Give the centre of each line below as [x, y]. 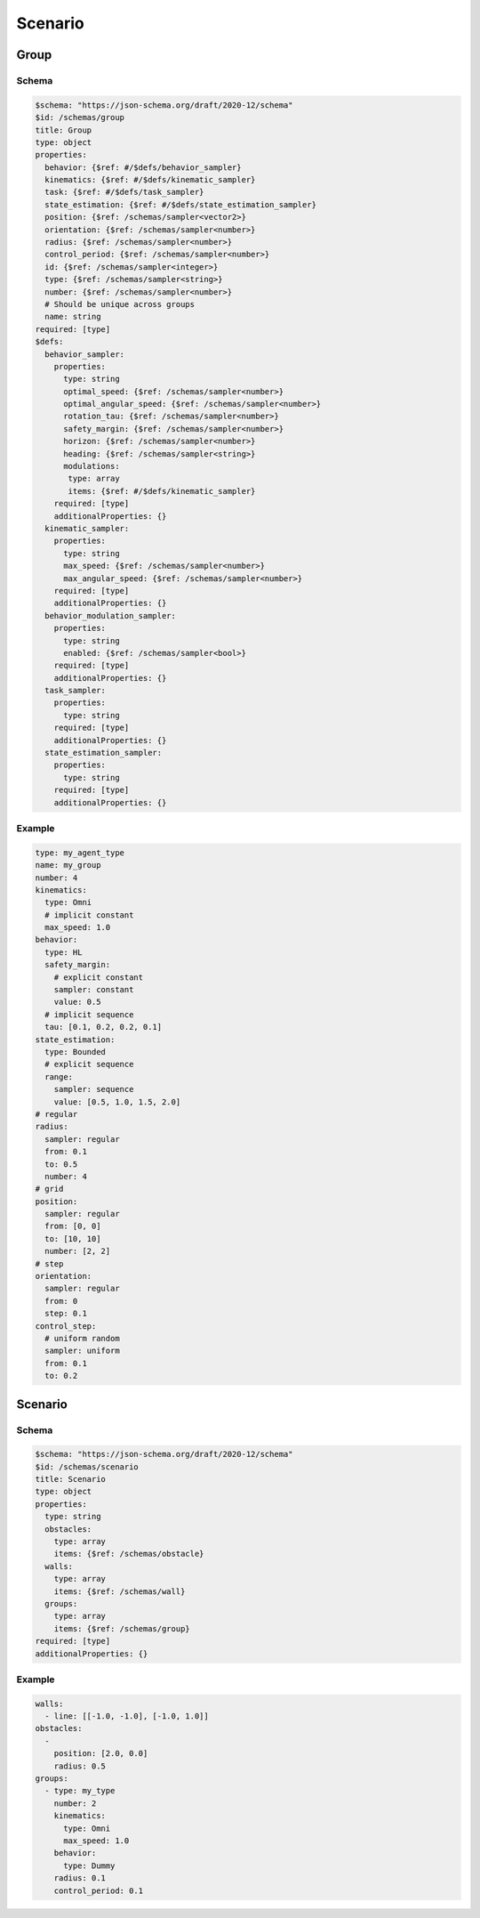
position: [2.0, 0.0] [101, 1754]
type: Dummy [89, 1865]
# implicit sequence [89, 1014]
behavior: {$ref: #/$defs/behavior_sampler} [143, 167]
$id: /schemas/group [80, 117]
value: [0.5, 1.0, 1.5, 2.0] [117, 1102]
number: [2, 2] [78, 1251]
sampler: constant [94, 990]
